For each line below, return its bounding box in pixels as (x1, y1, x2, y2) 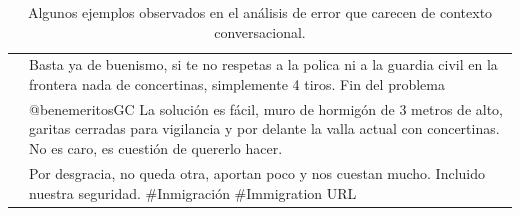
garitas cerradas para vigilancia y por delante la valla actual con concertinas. (29, 118, 500, 139)
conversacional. (214, 21, 306, 42)
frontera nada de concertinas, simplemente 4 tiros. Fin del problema (29, 74, 445, 95)
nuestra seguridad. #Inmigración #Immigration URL (29, 182, 357, 203)
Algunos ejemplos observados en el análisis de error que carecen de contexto (27, 2, 493, 22)
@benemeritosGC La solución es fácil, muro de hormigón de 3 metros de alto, (29, 98, 503, 119)
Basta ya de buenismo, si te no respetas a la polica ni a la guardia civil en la (29, 54, 498, 75)
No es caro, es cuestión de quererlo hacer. (29, 138, 283, 159)
